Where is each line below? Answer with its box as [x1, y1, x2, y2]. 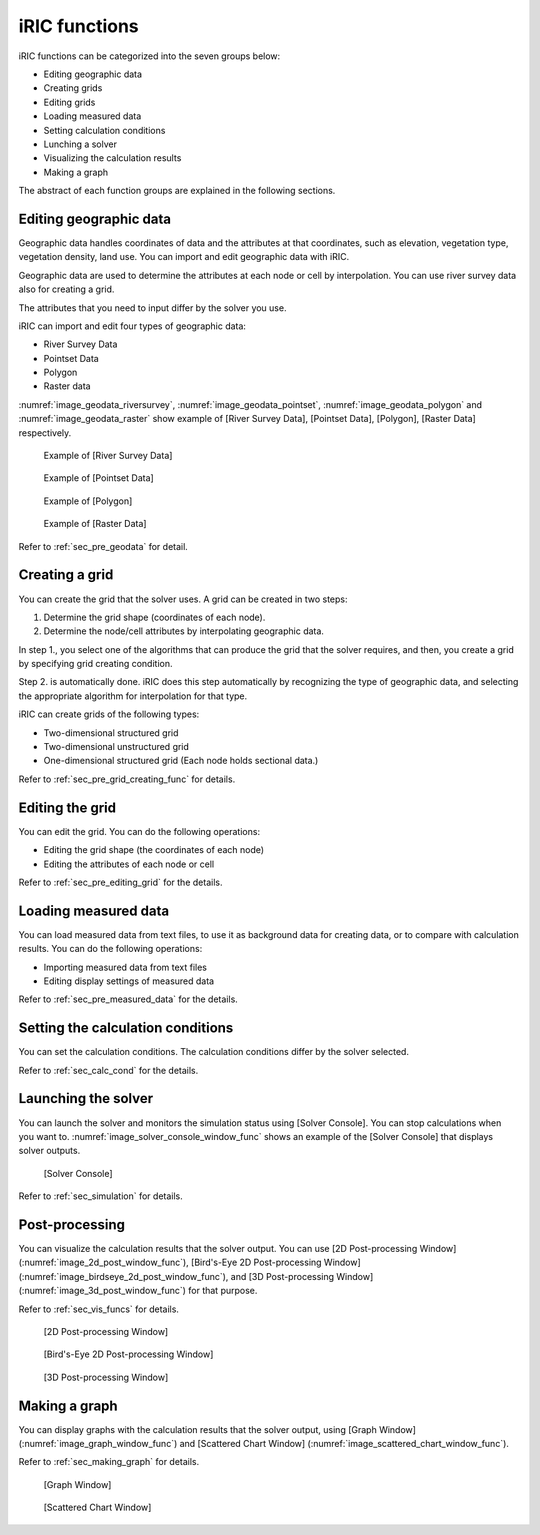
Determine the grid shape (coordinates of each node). [43, 611, 266, 623]
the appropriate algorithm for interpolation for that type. [18, 690, 248, 702]
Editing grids [43, 96, 96, 108]
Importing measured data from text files [43, 961, 207, 973]
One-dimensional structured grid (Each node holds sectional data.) [43, 755, 319, 767]
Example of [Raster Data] [43, 518, 147, 530]
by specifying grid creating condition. [18, 658, 174, 670]
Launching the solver [18, 1090, 154, 1107]
